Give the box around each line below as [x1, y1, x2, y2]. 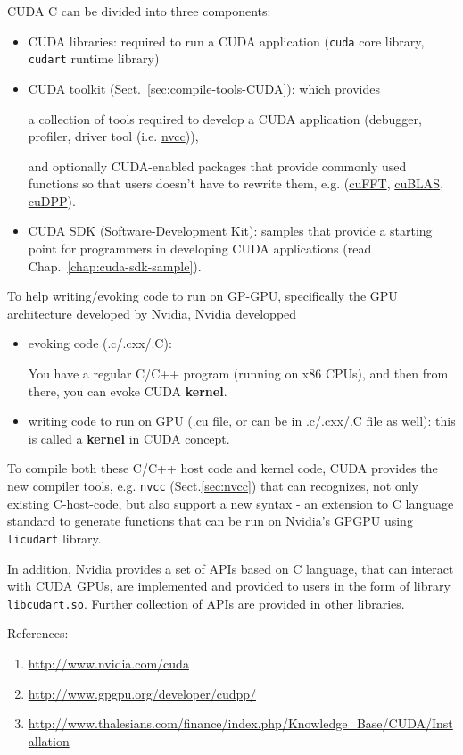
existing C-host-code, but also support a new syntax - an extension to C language [7, 494, 454, 512]
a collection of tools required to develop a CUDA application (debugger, [28, 109, 422, 128]
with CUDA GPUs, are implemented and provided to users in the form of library [7, 577, 451, 595]
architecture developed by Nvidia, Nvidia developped [7, 303, 297, 322]
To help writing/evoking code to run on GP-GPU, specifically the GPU [7, 286, 398, 305]
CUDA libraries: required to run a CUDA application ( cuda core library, [28, 31, 425, 50]
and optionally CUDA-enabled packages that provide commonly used [28, 156, 407, 175]
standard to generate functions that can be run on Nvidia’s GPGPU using [7, 511, 413, 530]
